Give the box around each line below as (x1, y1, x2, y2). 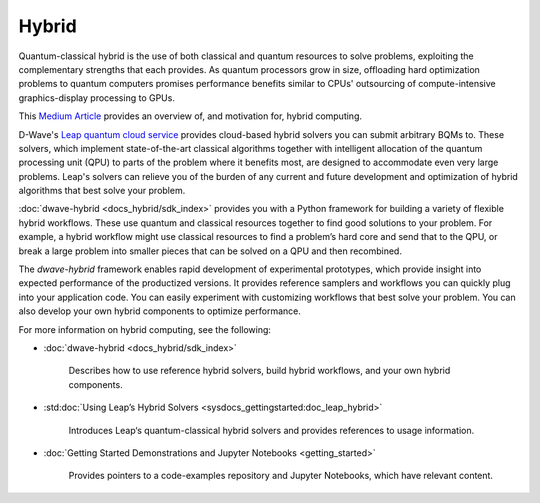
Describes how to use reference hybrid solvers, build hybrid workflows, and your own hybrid (68, 365, 451, 377)
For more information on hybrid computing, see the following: (18, 323, 272, 335)
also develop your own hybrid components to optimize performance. (18, 305, 302, 317)
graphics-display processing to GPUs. (18, 91, 175, 104)
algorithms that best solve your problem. (18, 185, 186, 197)
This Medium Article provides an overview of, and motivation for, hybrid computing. (18, 110, 363, 122)
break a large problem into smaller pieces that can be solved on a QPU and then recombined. (18, 245, 402, 257)
